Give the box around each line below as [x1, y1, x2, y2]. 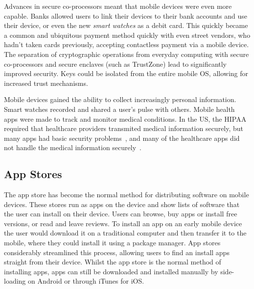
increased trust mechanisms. [4, 78, 88, 88]
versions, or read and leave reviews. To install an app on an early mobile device [4, 218, 242, 228]
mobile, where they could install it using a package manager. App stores [4, 237, 221, 248]
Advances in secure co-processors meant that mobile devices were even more [4, 1, 232, 11]
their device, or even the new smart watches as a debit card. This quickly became [4, 20, 248, 30]
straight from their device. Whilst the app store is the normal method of [4, 257, 221, 267]
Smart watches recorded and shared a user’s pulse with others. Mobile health [4, 104, 235, 114]
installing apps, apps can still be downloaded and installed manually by [4, 266, 218, 276]
